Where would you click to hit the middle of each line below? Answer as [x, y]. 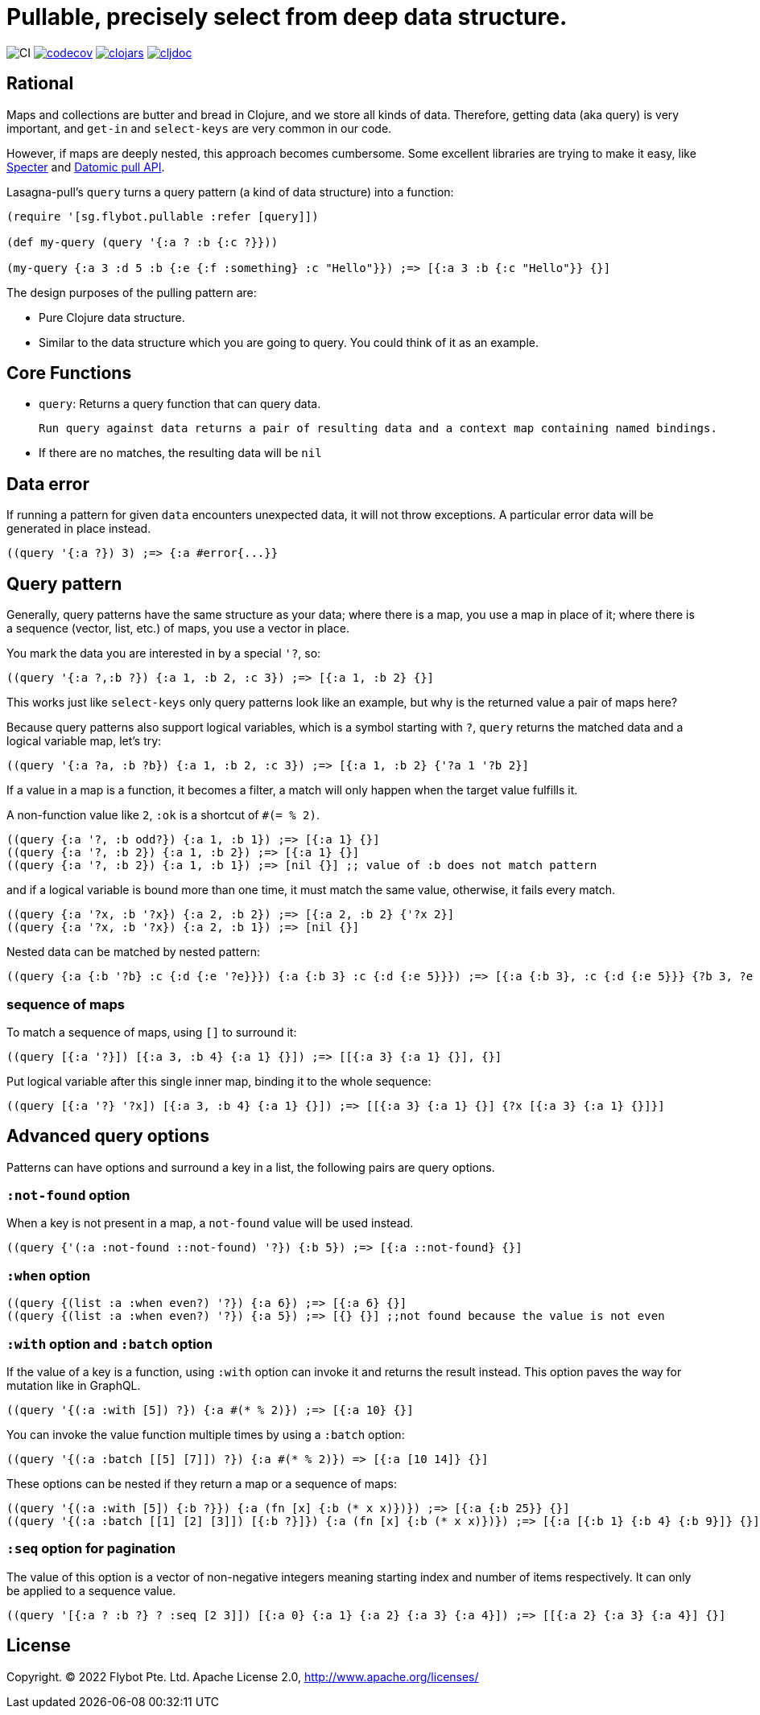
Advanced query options [108, 1136]
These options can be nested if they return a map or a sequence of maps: [202, 1483]
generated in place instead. [79, 529]
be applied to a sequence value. [91, 1590]
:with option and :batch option [109, 1344]
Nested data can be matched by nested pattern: [134, 952]
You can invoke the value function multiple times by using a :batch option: [206, 1434]
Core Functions [69, 373]
